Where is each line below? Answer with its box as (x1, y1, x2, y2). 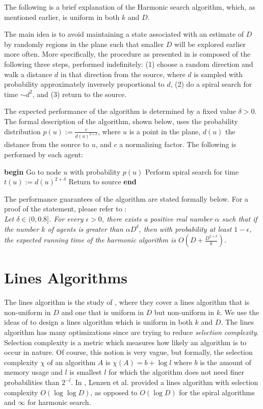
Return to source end (68, 176, 137, 187)
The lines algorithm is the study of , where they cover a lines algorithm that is (4, 297, 250, 307)
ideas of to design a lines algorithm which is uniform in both (4, 317, 193, 327)
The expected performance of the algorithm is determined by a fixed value (4, 106, 236, 116)
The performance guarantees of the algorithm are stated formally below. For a (4, 193, 248, 204)
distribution (4, 126, 41, 136)
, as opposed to (90, 387, 138, 397)
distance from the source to (4, 139, 90, 150)
